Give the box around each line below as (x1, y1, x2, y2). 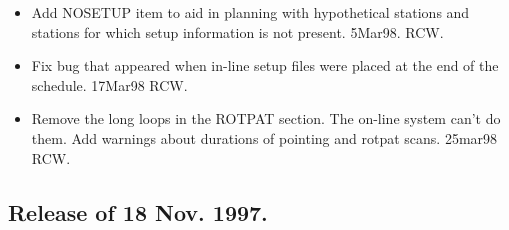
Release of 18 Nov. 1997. (8, 196, 268, 227)
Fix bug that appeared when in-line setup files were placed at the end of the (31, 55, 499, 76)
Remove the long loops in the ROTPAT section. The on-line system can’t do (31, 108, 501, 129)
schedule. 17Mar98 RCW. (31, 74, 188, 95)
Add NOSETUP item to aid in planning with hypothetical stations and (31, 2, 470, 22)
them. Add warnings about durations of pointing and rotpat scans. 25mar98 (31, 127, 498, 148)
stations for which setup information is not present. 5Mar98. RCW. (31, 21, 444, 42)
